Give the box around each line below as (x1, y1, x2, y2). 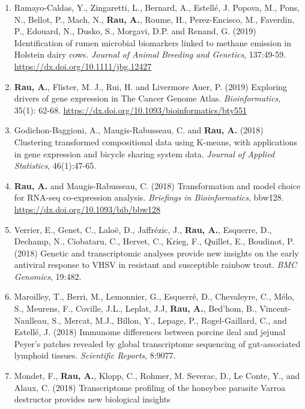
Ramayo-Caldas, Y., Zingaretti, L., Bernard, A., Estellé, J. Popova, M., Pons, (14, 1, 300, 13)
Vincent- (259, 302, 291, 315)
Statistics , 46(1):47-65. (14, 159, 97, 172)
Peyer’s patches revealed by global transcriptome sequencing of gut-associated (14, 337, 301, 350)
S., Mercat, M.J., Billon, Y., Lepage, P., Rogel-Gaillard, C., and (52, 314, 287, 326)
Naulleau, (14, 314, 49, 326)
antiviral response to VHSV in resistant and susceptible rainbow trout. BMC (14, 258, 297, 271)
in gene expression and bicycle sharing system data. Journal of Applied (14, 147, 275, 160)
